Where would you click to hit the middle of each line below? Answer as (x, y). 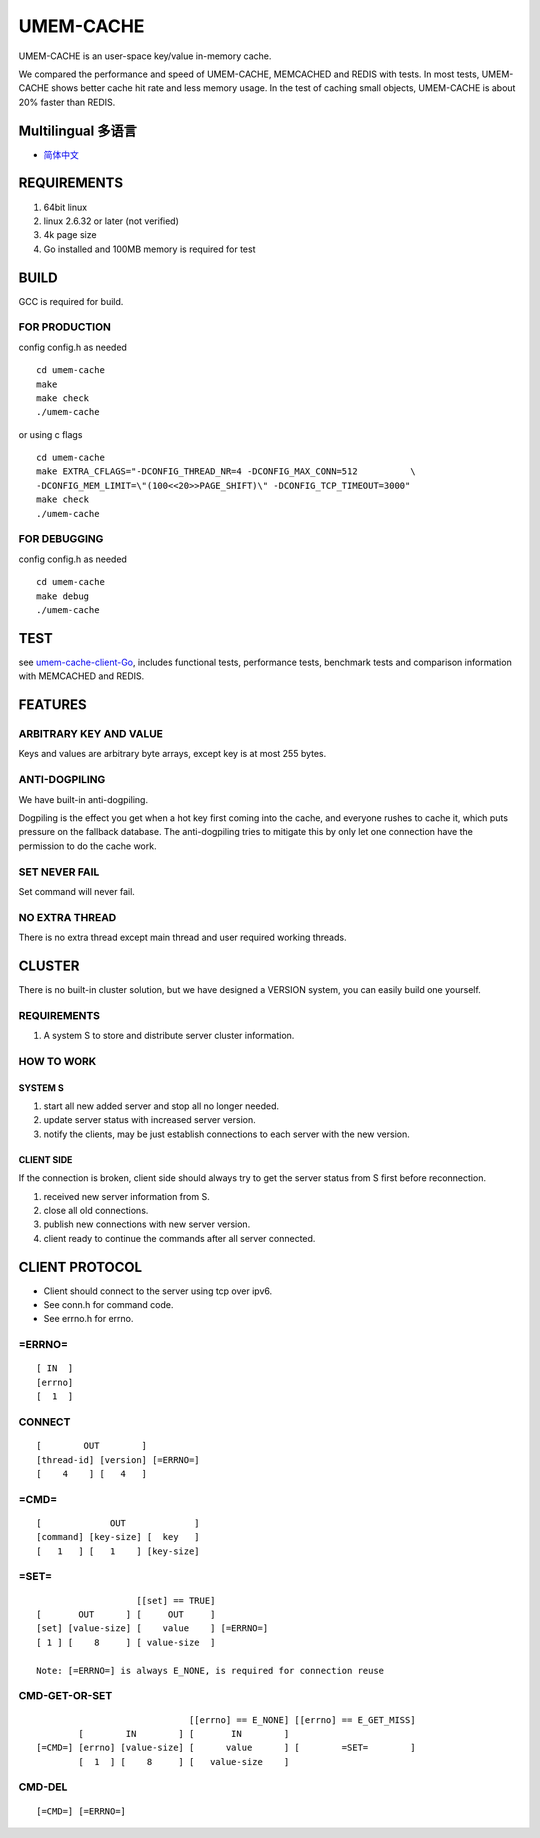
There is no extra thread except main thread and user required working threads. (182, 937)
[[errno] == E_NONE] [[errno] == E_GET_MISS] (302, 1719)
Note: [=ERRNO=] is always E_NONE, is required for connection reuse (210, 1670)
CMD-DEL (43, 1787)
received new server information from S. (126, 1196)
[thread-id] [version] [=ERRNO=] (118, 1459)
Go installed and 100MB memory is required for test (149, 249)
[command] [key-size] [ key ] (118, 1537)
